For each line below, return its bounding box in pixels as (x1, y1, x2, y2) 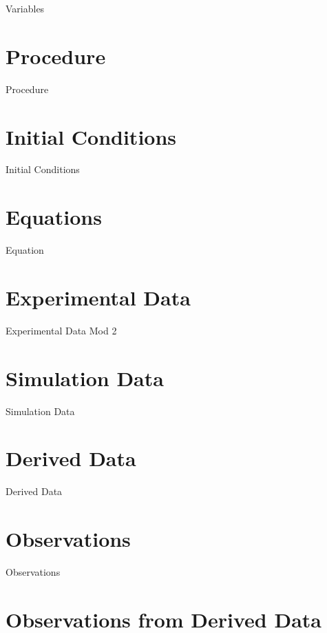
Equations (6, 203, 102, 231)
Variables (6, 1, 45, 15)
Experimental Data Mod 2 (6, 323, 117, 337)
